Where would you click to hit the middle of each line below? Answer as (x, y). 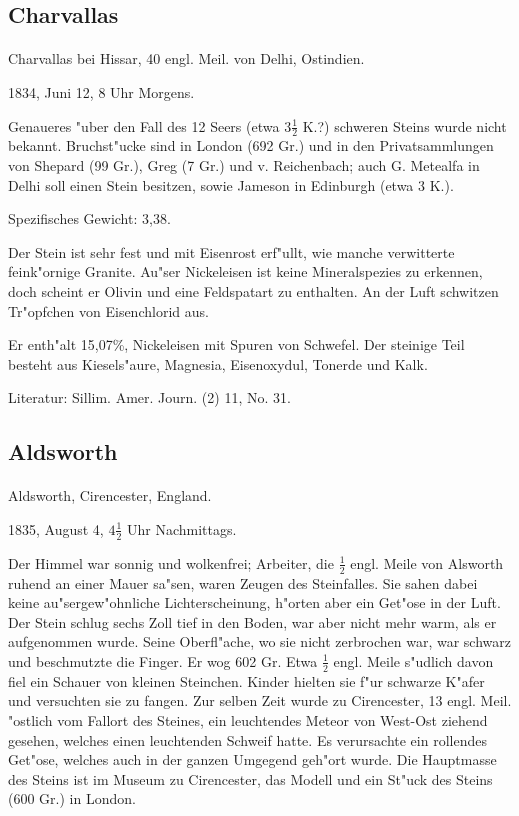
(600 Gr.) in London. (72, 798)
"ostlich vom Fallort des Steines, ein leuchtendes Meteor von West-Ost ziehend (248, 719)
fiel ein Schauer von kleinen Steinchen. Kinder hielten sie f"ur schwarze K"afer (246, 680)
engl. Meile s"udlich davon (413, 660)
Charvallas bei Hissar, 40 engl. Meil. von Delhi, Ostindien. (186, 58)
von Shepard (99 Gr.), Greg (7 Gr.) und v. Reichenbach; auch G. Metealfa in (244, 164)
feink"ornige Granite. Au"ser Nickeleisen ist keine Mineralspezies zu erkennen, (245, 271)
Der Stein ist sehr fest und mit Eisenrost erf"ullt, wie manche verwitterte (231, 251)
